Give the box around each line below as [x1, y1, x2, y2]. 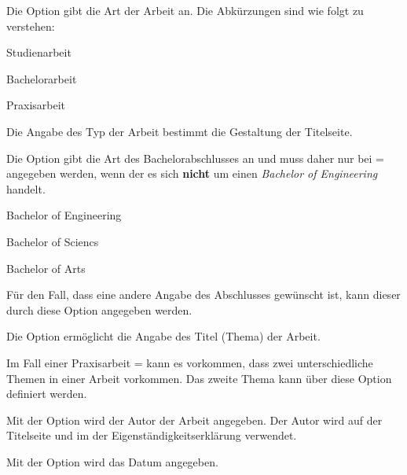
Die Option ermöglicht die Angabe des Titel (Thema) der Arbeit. [6, 328, 321, 344]
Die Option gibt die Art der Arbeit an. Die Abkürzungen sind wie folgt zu [6, 2, 364, 18]
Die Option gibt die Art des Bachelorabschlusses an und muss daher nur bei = [6, 149, 384, 166]
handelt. [6, 180, 46, 197]
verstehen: [6, 17, 55, 34]
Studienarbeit [6, 44, 71, 61]
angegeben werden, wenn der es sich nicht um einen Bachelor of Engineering [6, 165, 378, 182]
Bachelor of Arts [6, 260, 86, 276]
